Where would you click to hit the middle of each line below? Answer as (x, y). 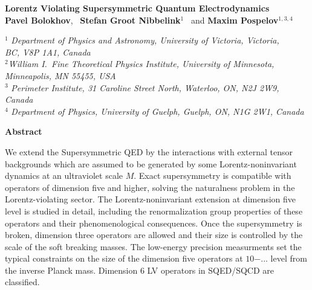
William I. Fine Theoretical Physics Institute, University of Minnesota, (141, 64)
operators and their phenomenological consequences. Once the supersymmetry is (154, 223)
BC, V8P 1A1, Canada (48, 52)
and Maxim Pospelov (235, 20)
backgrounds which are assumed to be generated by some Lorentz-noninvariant (151, 163)
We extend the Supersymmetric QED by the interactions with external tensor (149, 151)
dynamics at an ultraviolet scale (64, 176)
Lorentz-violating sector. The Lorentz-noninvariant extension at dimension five (151, 199)
